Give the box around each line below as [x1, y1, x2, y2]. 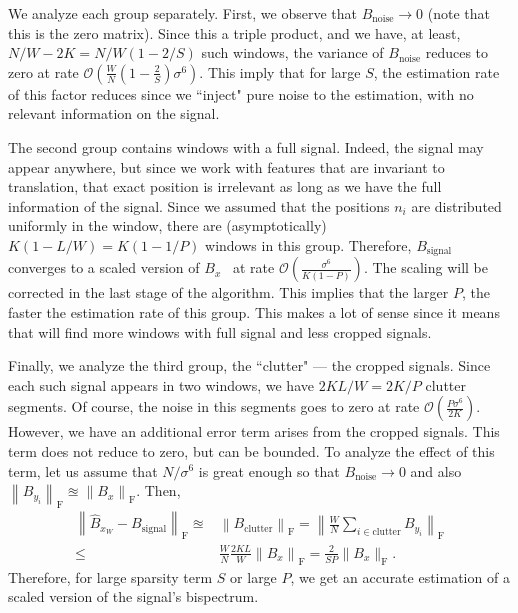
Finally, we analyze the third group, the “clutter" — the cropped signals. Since [8, 355, 491, 376]
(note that [427, 3, 491, 23]
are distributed [411, 195, 502, 216]
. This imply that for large [199, 61, 361, 82]
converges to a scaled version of [8, 257, 200, 278]
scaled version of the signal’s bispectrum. [8, 586, 259, 607]
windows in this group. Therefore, [205, 234, 412, 255]
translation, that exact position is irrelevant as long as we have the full [8, 176, 442, 197]
